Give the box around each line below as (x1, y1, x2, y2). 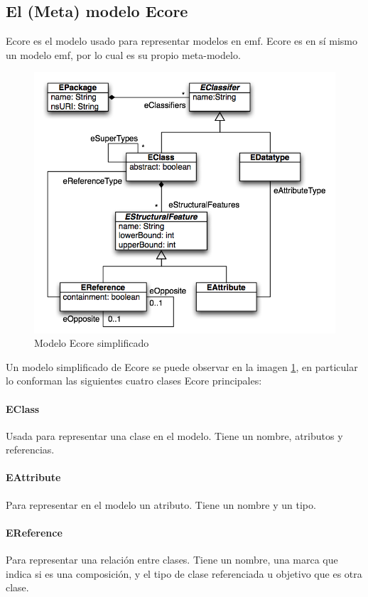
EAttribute (6, 470, 61, 485)
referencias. (6, 442, 55, 457)
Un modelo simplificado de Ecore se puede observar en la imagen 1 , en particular (6, 359, 358, 374)
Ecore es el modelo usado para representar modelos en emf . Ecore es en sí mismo (6, 33, 357, 48)
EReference (6, 525, 63, 539)
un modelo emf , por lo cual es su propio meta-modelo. (6, 47, 241, 62)
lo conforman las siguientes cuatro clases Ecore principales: (6, 373, 262, 388)
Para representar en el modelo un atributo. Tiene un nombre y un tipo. (6, 497, 316, 512)
